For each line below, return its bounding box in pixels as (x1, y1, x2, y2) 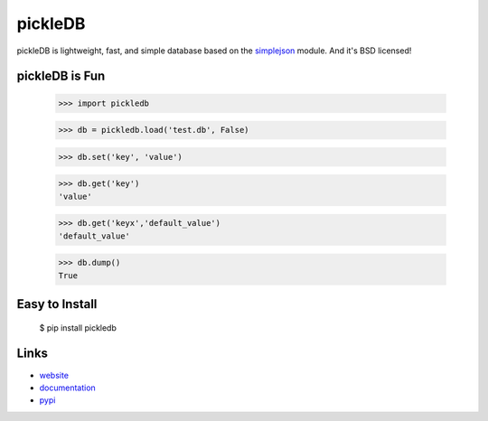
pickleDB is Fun (16, 69, 106, 84)
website (39, 370, 70, 380)
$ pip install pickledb (39, 322, 117, 333)
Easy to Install (16, 296, 98, 312)
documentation (39, 382, 97, 393)
